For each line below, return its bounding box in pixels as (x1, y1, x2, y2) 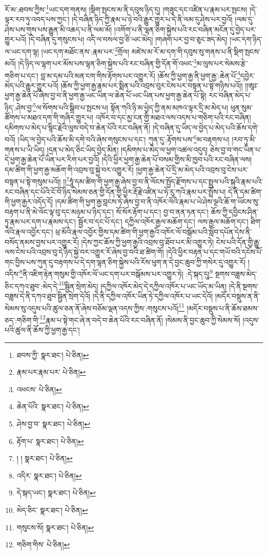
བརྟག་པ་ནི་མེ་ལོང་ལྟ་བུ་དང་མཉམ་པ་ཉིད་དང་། (5, 206, 114, 217)
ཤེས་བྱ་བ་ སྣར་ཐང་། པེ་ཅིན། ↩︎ (16, 418, 90, 429)
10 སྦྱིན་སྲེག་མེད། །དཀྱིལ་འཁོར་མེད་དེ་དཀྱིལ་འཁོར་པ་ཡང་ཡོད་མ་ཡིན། (58, 279, 227, 291)
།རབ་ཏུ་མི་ (232, 134, 256, 145)
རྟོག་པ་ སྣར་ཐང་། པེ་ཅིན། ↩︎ (16, 435, 84, 446)
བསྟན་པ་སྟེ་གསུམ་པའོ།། (5, 176, 61, 187)
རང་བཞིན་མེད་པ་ (209, 90, 252, 101)
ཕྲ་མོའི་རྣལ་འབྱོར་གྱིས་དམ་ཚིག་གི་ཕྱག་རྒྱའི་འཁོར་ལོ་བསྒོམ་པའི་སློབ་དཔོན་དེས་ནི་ (55, 226, 252, 237)
